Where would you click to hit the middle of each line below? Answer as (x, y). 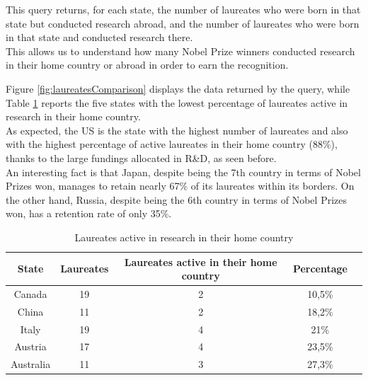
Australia (31, 364)
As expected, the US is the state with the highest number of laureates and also (177, 130)
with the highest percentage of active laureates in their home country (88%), (172, 144)
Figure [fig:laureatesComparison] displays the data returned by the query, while (178, 88)
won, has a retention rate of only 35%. (89, 213)
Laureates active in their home (201, 261)
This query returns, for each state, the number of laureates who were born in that (183, 9)
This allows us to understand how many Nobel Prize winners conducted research (180, 51)
